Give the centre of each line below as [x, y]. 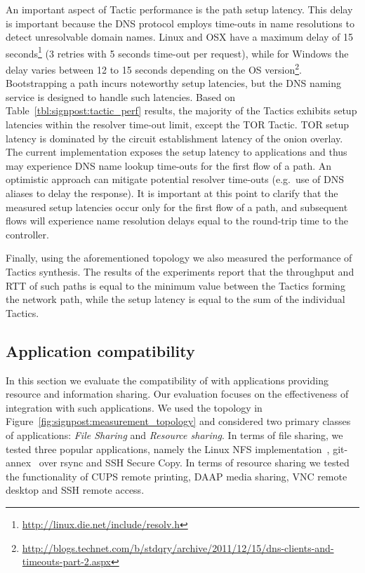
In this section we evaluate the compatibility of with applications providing [167, 380]
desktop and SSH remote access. [75, 490]
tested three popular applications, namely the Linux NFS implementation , [168, 449]
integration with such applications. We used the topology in [134, 407]
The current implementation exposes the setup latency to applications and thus [177, 152]
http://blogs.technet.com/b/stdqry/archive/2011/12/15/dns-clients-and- [178, 547]
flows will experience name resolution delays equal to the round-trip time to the [177, 221]
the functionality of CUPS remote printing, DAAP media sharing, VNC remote [177, 476]
